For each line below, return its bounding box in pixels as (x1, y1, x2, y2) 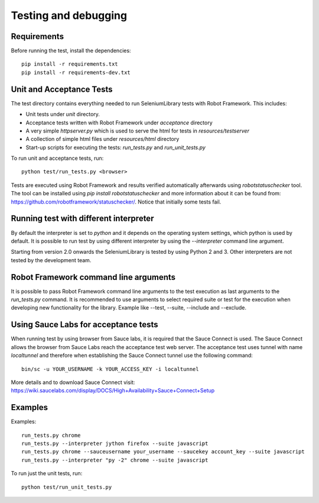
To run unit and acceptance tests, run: (11, 154, 104, 162)
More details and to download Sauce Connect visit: (11, 379, 135, 386)
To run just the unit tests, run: (11, 470, 83, 477)
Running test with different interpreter (11, 214, 154, 224)
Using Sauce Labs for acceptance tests (11, 320, 158, 330)
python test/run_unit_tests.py (21, 483, 112, 491)
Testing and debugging (11, 9, 127, 22)
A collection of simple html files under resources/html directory (25, 136, 180, 143)
